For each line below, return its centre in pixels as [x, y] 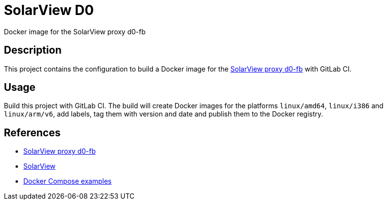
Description [33, 50]
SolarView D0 [49, 10]
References [32, 132]
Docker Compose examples [67, 181]
